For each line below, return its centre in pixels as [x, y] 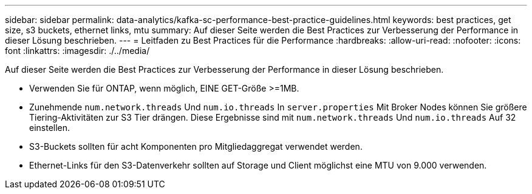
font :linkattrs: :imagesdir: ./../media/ [77, 51]
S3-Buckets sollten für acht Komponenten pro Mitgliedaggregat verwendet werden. [196, 146]
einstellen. [50, 128]
